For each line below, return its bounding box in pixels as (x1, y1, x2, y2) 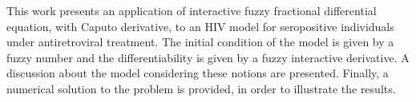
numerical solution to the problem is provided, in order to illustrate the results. (6, 80, 396, 96)
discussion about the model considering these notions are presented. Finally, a (6, 65, 389, 81)
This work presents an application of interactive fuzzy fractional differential (6, 2, 377, 18)
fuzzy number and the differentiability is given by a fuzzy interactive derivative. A (6, 49, 410, 65)
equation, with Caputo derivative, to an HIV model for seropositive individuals (6, 18, 394, 34)
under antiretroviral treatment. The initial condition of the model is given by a (6, 33, 394, 50)
